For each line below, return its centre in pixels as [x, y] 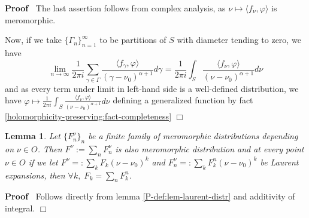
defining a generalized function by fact [183, 100]
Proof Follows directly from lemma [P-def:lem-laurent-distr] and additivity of [150, 196]
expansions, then [35, 175]
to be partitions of [133, 40]
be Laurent [279, 162]
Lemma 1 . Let [33, 136]
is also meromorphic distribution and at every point [210, 148]
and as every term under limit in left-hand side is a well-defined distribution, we [152, 88]
